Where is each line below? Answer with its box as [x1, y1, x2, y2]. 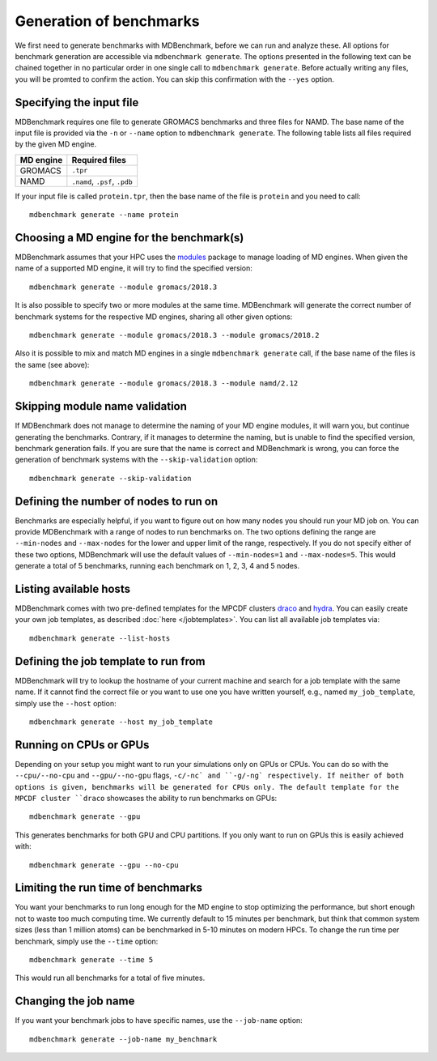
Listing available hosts [15, 582, 131, 595]
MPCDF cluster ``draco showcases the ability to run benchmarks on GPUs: [15, 794, 278, 803]
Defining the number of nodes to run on [15, 494, 218, 508]
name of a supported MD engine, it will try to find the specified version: [15, 263, 252, 273]
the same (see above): [15, 360, 90, 369]
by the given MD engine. [15, 139, 97, 149]
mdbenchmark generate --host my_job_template [29, 717, 214, 727]
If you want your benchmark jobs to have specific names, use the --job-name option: [15, 1016, 303, 1025]
